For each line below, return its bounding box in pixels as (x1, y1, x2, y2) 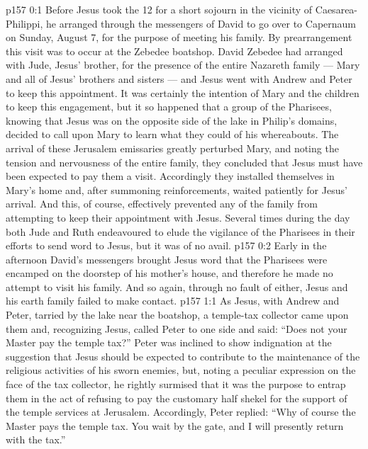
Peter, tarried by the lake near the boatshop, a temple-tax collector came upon (6, 307, 349, 322)
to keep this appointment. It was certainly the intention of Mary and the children (6, 85, 359, 100)
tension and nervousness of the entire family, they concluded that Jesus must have (6, 154, 363, 169)
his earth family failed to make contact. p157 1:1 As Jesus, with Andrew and (6, 293, 340, 308)
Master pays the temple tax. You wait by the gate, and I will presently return (6, 418, 344, 433)
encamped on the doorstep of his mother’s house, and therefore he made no (6, 266, 333, 280)
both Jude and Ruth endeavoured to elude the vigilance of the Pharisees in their (6, 224, 355, 239)
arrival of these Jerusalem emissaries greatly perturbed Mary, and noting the (6, 140, 339, 155)
